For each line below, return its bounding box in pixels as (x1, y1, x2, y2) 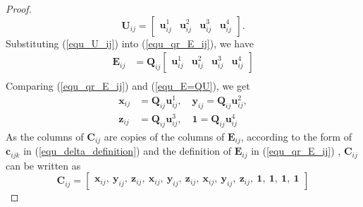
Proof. (6, 1, 32, 16)
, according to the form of (240, 129, 352, 143)
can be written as (6, 158, 81, 172)
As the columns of (6, 129, 84, 143)
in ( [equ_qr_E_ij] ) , (251, 143, 341, 158)
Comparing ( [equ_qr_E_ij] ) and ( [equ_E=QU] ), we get (6, 78, 250, 93)
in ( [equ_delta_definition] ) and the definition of (23, 143, 232, 158)
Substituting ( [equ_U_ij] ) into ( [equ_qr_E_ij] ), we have (6, 35, 254, 50)
